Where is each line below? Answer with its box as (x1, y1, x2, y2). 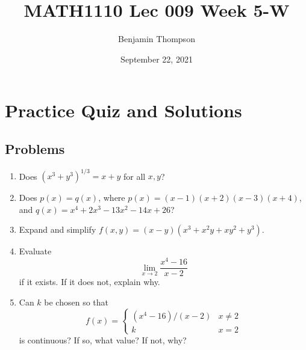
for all (123, 170, 146, 182)
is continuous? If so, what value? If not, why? (19, 333, 187, 346)
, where (98, 191, 125, 204)
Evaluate (19, 245, 52, 257)
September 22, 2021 (120, 52, 193, 65)
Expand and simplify (19, 223, 96, 236)
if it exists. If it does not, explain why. (19, 275, 160, 288)
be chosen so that (44, 295, 109, 308)
